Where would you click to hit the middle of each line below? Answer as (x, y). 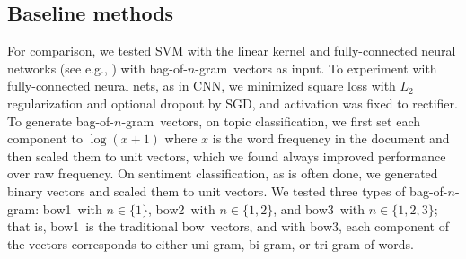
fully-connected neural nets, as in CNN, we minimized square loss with (202, 86)
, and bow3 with (319, 208)
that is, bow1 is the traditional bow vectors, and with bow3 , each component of (228, 226)
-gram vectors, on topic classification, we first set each (271, 121)
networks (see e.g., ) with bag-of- (97, 68)
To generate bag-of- (61, 121)
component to (45, 138)
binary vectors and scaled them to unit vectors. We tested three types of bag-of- (228, 190)
